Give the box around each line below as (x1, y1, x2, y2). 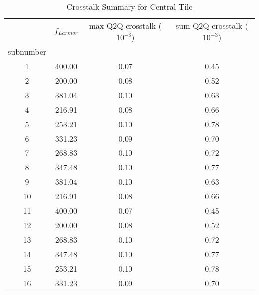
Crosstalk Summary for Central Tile (66, 1, 193, 12)
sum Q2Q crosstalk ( (176, 20, 248, 31)
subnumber (8, 46, 47, 57)
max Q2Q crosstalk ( (89, 20, 162, 31)
